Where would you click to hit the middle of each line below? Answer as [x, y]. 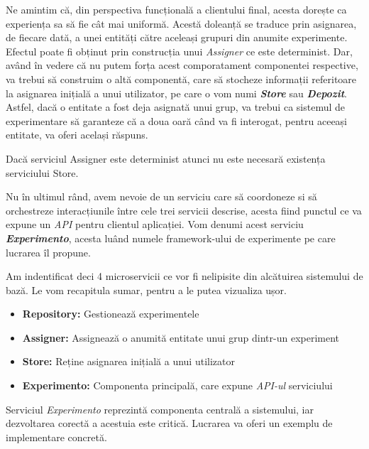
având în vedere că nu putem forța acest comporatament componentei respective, [182, 65]
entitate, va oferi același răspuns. [77, 135]
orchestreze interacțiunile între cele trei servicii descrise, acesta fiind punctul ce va [184, 210]
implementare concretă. [56, 437]
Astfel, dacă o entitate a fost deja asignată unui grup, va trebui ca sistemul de [176, 107]
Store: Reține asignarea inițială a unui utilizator [128, 361]
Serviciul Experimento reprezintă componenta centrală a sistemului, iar [160, 409]
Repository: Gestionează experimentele [111, 314]
